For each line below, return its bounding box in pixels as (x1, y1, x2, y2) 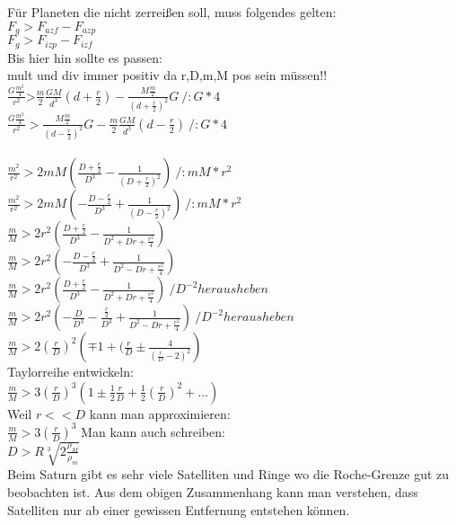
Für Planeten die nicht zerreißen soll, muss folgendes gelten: (7, 3, 337, 21)
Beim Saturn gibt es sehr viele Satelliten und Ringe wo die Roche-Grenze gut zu (7, 465, 450, 484)
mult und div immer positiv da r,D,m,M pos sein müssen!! (7, 66, 328, 85)
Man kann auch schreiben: (81, 422, 225, 440)
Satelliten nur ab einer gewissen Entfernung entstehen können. (7, 500, 350, 519)
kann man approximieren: (89, 404, 231, 423)
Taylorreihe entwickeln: (7, 362, 134, 381)
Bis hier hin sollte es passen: (7, 48, 162, 67)
